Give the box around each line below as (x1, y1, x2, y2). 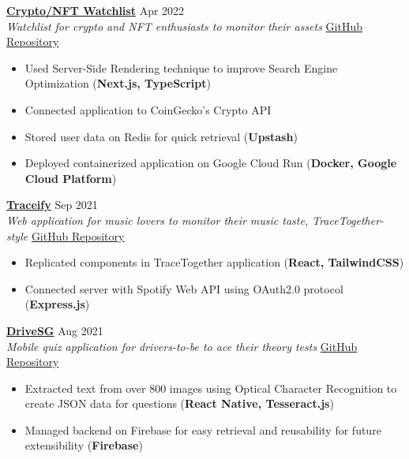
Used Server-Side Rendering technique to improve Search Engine (24, 59, 338, 76)
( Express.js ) (24, 296, 90, 312)
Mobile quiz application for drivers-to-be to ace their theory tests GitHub (6, 338, 358, 354)
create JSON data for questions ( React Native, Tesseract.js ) (24, 395, 334, 412)
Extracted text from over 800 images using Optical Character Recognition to (24, 379, 397, 396)
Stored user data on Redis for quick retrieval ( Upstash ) (24, 128, 298, 144)
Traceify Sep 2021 (6, 196, 98, 213)
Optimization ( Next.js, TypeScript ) (24, 75, 211, 91)
